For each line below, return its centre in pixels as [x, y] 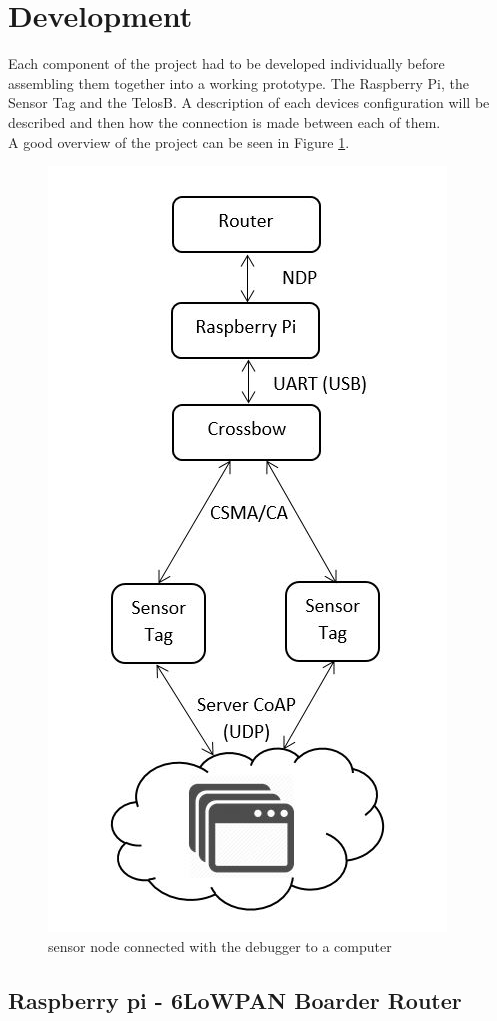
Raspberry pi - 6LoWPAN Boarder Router [235, 999]
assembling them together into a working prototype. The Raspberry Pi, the [238, 82]
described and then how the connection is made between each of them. [224, 121]
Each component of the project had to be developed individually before [226, 63]
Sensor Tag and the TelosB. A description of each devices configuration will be [249, 102]
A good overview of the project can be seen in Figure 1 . [179, 141]
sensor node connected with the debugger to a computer [220, 945]
